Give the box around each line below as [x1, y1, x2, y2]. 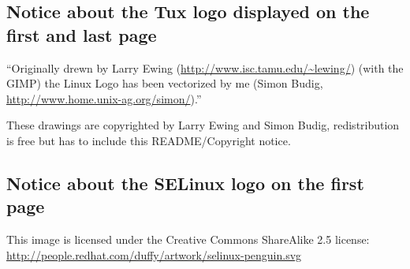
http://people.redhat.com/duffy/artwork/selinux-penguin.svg [6, 246, 302, 263]
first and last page [6, 22, 157, 47]
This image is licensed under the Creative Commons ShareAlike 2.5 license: [6, 231, 370, 248]
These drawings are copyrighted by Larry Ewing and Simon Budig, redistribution [6, 117, 400, 133]
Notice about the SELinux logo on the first [6, 170, 364, 195]
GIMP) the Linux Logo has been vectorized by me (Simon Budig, [6, 75, 323, 92]
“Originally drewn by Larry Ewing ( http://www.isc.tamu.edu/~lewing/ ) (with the [6, 59, 404, 76]
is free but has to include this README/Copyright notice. [6, 132, 291, 148]
